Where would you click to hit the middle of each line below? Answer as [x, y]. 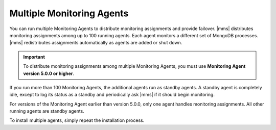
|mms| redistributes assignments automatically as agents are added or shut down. [96, 43]
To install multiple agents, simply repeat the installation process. [77, 120]
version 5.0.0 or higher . [49, 73]
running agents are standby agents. [47, 111]
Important [34, 57]
